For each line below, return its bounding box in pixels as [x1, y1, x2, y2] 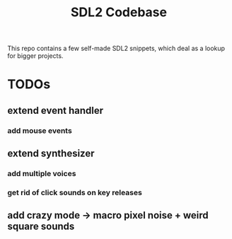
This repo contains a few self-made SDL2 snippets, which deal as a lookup [7, 44, 225, 53]
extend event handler [7, 104, 104, 117]
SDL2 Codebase [70, 4, 168, 21]
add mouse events [7, 125, 72, 135]
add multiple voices [7, 169, 76, 178]
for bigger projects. [7, 52, 64, 60]
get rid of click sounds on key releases [7, 187, 143, 197]
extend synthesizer [7, 148, 95, 160]
